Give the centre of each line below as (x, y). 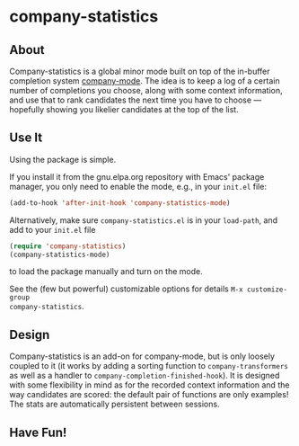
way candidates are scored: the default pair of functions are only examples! (149, 395)
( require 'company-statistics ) (68, 246)
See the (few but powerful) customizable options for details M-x (127, 289)
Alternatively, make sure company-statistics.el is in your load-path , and (144, 220)
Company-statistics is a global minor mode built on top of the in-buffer (140, 71)
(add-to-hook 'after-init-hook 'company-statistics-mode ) (120, 203)
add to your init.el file (53, 229)
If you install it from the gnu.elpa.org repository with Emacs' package (137, 176)
